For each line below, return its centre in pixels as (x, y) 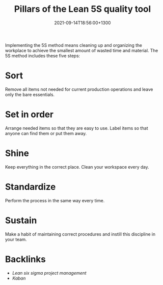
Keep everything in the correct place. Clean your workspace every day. (77, 167)
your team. (16, 239)
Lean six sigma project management (49, 273)
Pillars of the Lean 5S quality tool (82, 9)
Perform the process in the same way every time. (55, 200)
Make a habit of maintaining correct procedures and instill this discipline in (80, 234)
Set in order (29, 115)
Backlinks (26, 259)
